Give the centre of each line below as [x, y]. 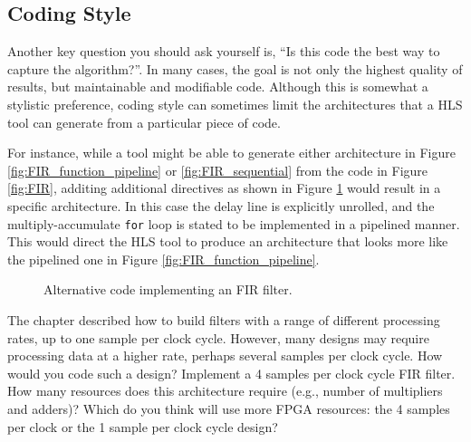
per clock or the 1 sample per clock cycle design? [143, 426]
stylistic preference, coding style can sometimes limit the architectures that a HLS [235, 104]
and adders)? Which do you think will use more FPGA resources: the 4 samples [229, 408]
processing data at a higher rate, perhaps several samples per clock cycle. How [225, 356]
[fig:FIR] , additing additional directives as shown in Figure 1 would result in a [224, 188]
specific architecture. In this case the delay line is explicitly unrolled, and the [221, 205]
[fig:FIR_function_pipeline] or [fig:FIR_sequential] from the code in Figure [218, 170]
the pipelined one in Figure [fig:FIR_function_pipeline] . [163, 259]
